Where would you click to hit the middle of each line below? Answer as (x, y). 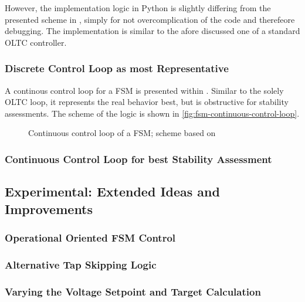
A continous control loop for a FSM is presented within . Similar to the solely (144, 90)
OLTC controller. (36, 42)
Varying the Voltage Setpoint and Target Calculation (133, 291)
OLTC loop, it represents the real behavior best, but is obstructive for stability (147, 102)
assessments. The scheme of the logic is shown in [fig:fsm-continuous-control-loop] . (152, 113)
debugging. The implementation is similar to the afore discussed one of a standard (152, 31)
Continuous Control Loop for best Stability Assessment (138, 159)
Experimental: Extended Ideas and (112, 191)
